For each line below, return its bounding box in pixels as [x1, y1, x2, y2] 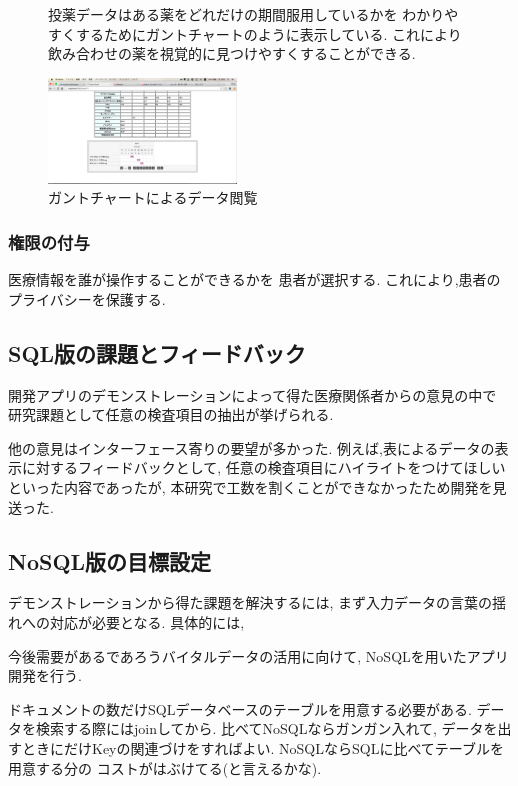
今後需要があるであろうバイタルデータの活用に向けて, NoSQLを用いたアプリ [8, 645, 509, 666]
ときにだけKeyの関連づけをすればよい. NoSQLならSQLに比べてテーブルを [21, 738, 505, 759]
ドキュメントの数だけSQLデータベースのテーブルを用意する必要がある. [8, 698, 472, 719]
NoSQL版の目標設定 [8, 545, 212, 576]
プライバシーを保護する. [8, 288, 166, 309]
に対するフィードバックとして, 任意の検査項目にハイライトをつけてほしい [21, 457, 506, 478]
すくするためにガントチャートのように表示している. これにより [48, 23, 462, 44]
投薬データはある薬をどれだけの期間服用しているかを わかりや [48, 4, 459, 24]
